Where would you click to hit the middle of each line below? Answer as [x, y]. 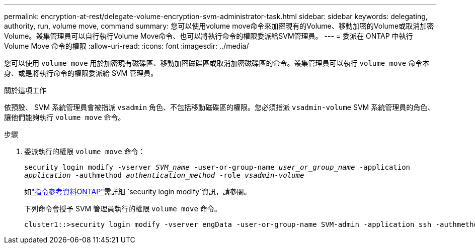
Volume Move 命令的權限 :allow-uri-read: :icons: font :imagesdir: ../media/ [127, 46]
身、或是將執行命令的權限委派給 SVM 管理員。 [81, 73]
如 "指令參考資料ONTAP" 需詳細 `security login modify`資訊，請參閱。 [138, 192]
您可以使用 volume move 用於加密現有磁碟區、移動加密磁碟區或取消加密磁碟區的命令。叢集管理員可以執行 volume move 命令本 [217, 63]
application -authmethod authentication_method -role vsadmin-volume [164, 175]
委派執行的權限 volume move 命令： [85, 151]
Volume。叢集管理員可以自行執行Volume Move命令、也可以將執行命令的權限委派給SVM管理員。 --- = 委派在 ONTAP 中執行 [209, 36]
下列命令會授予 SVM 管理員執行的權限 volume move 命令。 [123, 209]
